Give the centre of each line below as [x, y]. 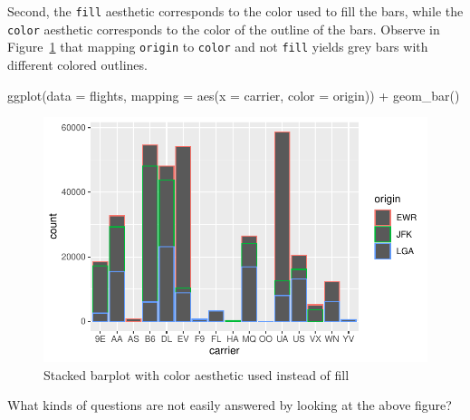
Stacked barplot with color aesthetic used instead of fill [197, 374]
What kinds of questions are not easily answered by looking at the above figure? [230, 405]
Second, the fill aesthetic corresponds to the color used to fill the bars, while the [235, 11]
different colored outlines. [77, 64]
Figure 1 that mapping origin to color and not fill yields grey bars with [218, 47]
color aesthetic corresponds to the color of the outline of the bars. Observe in [224, 29]
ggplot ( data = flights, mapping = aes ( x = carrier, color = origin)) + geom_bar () [234, 95]
